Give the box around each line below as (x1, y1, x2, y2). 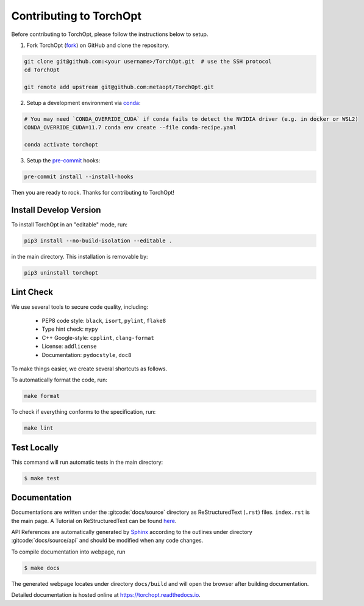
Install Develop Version (11, 205, 101, 215)
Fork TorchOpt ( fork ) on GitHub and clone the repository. (26, 41, 170, 49)
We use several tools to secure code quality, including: (11, 303, 149, 311)
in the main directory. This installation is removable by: (11, 253, 149, 261)
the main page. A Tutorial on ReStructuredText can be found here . (11, 517, 177, 524)
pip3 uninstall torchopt (24, 269, 99, 276)
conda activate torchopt (24, 141, 99, 148)
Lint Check (11, 287, 53, 297)
